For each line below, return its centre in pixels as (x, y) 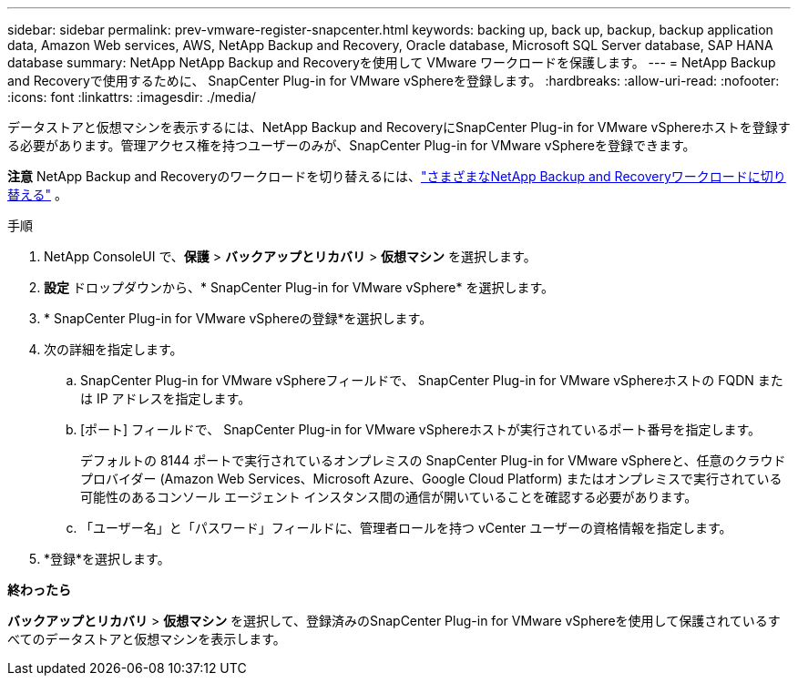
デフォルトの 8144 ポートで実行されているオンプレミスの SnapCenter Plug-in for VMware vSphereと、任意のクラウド (433, 460)
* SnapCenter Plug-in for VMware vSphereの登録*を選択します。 (238, 318)
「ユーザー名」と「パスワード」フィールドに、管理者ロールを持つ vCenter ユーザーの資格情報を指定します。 (406, 528)
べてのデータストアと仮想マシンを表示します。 (147, 639)
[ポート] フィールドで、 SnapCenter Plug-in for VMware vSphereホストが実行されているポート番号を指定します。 (421, 429)
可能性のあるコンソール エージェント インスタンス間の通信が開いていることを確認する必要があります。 (389, 497)
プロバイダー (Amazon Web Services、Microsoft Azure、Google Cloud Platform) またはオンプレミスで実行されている (431, 479)
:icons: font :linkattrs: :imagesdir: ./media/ (132, 97)
